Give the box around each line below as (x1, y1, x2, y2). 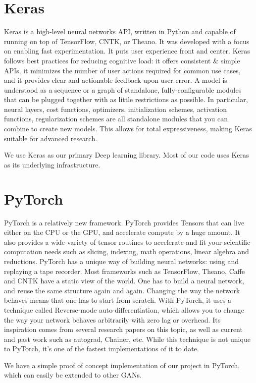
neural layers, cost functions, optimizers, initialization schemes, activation (4, 104, 227, 114)
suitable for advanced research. (4, 133, 98, 143)
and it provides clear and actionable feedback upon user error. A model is (4, 75, 227, 85)
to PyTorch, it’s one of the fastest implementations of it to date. (4, 343, 199, 354)
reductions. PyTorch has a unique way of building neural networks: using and (4, 256, 239, 266)
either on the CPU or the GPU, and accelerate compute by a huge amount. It (4, 227, 240, 237)
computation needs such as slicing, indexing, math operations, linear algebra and (4, 246, 249, 257)
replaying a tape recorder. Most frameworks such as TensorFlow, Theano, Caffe (4, 266, 245, 276)
